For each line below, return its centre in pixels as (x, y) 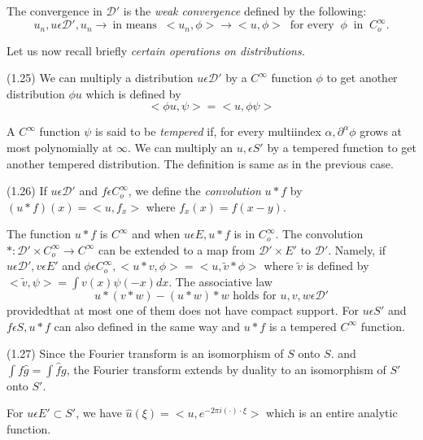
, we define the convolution (194, 191)
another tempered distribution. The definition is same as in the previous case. (200, 163)
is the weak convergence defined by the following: (245, 11)
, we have (99, 413)
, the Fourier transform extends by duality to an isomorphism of (226, 369)
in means (135, 26)
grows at (381, 131)
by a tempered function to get (342, 147)
